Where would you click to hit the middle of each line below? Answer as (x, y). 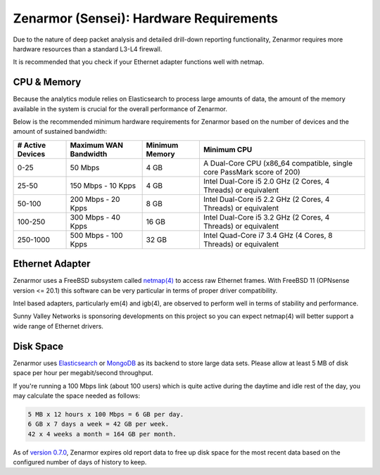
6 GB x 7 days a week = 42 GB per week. (98, 424)
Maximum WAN (96, 145)
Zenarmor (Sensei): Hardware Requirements (145, 18)
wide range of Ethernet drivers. (58, 326)
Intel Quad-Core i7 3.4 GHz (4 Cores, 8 (268, 235)
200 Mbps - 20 (95, 199)
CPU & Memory (47, 82)
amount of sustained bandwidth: (60, 132)
